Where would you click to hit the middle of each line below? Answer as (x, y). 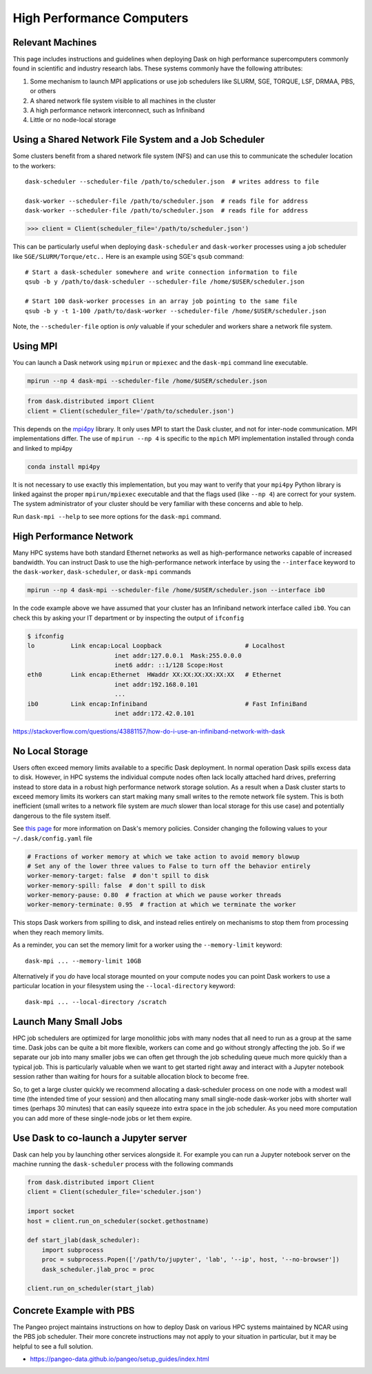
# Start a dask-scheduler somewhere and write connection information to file (161, 272)
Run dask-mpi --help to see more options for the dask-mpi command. (117, 516)
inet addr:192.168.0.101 (156, 684)
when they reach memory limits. (58, 932)
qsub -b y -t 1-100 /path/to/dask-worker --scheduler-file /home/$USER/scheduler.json (176, 311)
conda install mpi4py (64, 467)
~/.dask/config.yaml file (53, 838)
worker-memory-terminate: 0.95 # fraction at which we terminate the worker (162, 905)
